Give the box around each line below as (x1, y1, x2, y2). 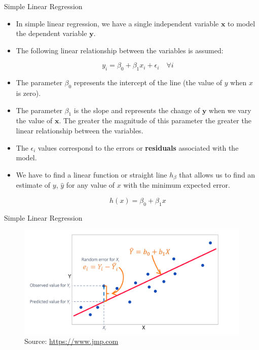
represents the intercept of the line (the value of (73, 77, 223, 88)
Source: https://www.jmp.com (24, 336, 119, 346)
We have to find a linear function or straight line (16, 169, 167, 180)
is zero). (16, 87, 41, 98)
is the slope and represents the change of (73, 104, 200, 115)
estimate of (16, 180, 51, 190)
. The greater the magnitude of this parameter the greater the (59, 115, 251, 126)
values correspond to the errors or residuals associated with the (38, 142, 239, 153)
